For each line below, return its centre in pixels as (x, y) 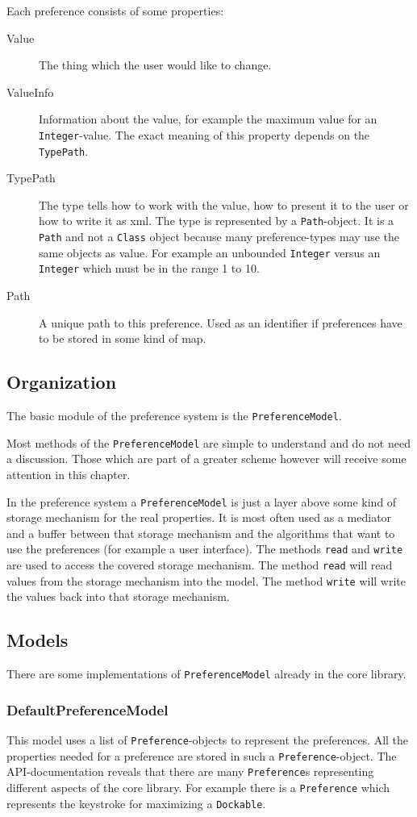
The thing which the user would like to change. (155, 65)
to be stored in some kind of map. (123, 338)
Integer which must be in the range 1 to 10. (149, 268)
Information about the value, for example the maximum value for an (208, 119)
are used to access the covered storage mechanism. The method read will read (200, 565)
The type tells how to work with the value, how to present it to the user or (224, 204)
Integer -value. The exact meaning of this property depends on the (204, 134)
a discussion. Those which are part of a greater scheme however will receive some (206, 459)
